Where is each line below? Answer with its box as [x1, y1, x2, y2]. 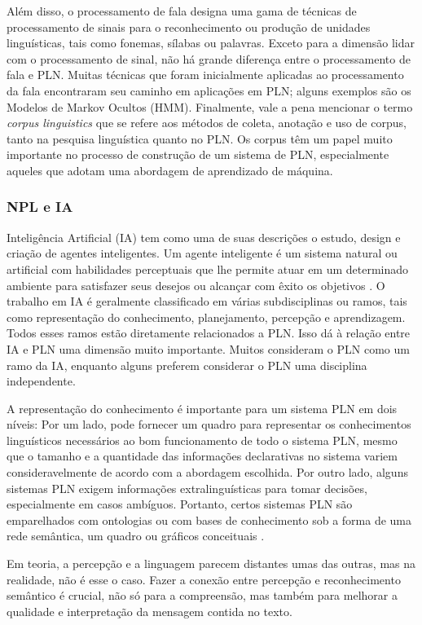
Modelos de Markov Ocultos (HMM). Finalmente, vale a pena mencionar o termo [7, 98, 413, 115]
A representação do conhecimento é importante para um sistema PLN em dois [7, 399, 398, 416]
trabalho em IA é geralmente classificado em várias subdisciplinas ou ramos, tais [7, 293, 407, 310]
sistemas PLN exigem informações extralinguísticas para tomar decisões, [7, 479, 367, 496]
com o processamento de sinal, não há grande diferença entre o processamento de [7, 50, 411, 67]
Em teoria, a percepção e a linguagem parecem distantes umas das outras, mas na [7, 555, 416, 572]
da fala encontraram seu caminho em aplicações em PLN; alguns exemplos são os [7, 81, 411, 99]
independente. [7, 372, 76, 390]
